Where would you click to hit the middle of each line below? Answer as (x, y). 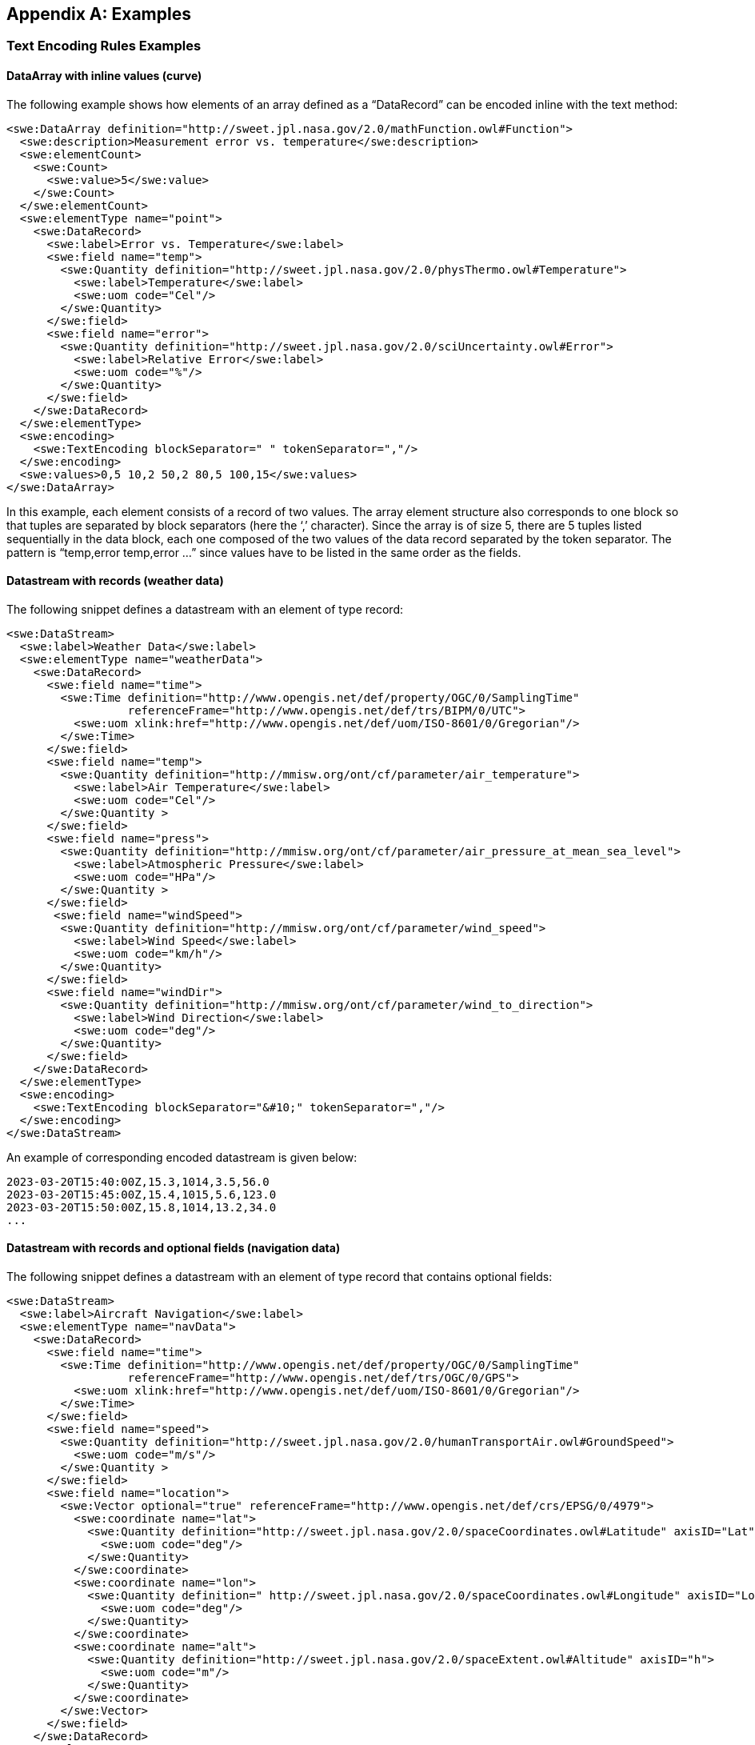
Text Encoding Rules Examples (104, 46)
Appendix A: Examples (99, 14)
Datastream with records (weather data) (115, 581)
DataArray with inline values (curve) (104, 76)
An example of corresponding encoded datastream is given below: (182, 1157)
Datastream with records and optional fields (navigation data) (174, 1248)
